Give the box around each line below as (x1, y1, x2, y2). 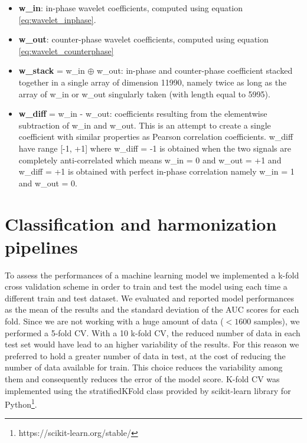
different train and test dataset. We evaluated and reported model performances (5, 291, 295, 304)
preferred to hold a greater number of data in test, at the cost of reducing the (5, 349, 286, 362)
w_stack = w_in (18, 64, 85, 77)
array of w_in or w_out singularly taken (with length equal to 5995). (18, 87, 270, 100)
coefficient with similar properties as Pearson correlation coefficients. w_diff (18, 130, 293, 143)
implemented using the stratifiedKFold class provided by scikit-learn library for (5, 384, 291, 396)
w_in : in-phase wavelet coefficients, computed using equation (18, 2, 243, 14)
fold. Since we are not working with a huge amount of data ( (5, 315, 224, 327)
